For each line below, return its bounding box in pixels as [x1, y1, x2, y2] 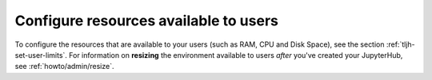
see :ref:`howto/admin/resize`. [14, 62, 115, 71]
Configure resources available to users [14, 12, 279, 29]
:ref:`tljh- [386, 40, 415, 49]
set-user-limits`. [14, 50, 68, 59]
